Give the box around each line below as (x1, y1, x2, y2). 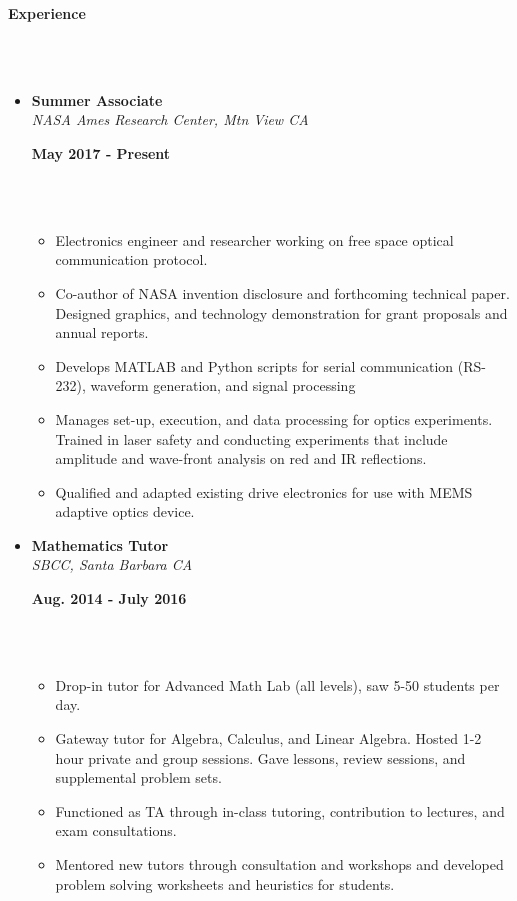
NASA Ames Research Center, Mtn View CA (31, 109, 309, 130)
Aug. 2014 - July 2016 (31, 588, 187, 609)
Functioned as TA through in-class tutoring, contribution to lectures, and (55, 800, 505, 821)
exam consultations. (55, 820, 177, 841)
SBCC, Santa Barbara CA (31, 554, 193, 575)
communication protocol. (55, 249, 208, 270)
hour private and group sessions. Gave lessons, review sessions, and (55, 747, 466, 768)
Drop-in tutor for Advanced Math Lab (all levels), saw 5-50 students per (55, 674, 500, 695)
